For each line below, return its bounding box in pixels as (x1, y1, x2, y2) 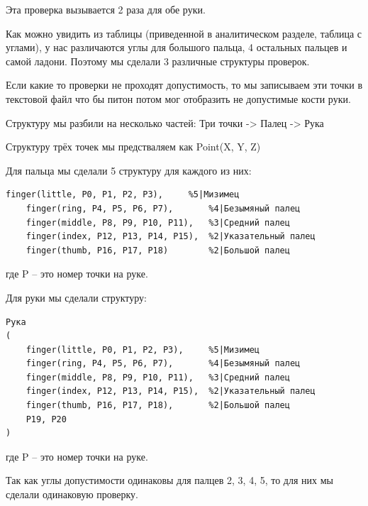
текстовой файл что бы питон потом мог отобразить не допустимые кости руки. (6, 91, 351, 106)
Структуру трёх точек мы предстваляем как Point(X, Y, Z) (6, 139, 261, 154)
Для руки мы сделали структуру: (6, 290, 147, 304)
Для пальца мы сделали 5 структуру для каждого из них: (6, 163, 252, 177)
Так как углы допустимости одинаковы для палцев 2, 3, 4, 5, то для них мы (6, 473, 333, 488)
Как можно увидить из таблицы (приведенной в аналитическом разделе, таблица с (6, 26, 362, 40)
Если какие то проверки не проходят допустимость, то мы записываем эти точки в (6, 77, 363, 92)
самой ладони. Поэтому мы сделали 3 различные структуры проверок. (6, 53, 310, 68)
